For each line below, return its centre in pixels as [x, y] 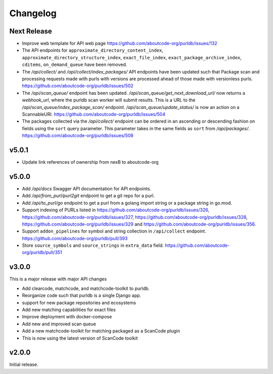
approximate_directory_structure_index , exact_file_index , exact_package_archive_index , [132, 57]
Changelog [33, 13]
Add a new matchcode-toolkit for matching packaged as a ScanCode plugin [101, 331]
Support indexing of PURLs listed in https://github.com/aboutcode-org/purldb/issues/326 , [116, 210]
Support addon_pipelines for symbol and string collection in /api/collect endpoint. [114, 231]
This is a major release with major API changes [58, 279]
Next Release [31, 31]
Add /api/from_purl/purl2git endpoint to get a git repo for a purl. [88, 196]
